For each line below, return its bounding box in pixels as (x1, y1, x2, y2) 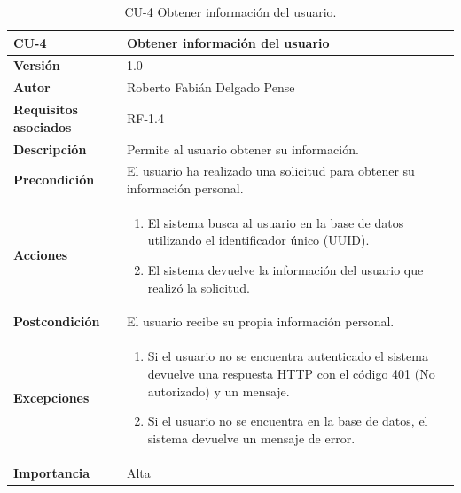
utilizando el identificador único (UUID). (147, 231, 370, 249)
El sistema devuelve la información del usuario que (147, 261, 424, 279)
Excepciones (13, 387, 90, 406)
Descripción (13, 139, 87, 158)
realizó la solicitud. (147, 278, 250, 296)
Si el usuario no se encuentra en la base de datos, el (147, 411, 428, 430)
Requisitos (13, 100, 78, 119)
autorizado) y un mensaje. (147, 381, 290, 400)
